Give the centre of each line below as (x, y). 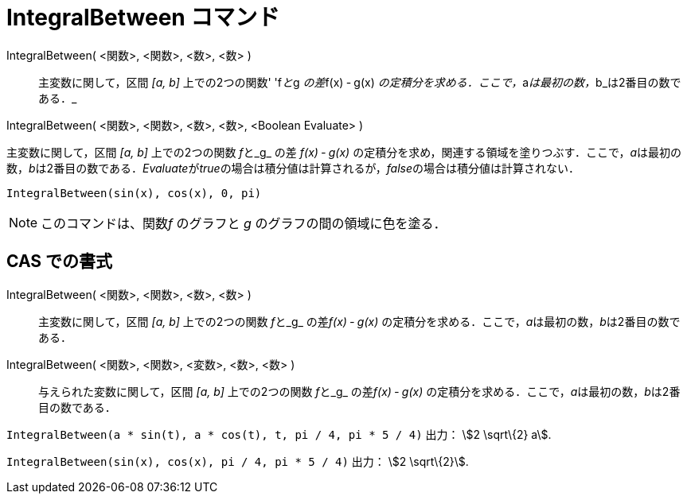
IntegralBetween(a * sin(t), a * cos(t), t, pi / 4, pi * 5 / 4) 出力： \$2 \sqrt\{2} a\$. (279, 434)
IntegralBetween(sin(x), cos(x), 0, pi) (134, 193)
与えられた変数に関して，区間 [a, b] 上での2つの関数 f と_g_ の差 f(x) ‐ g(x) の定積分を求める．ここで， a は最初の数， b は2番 (359, 391)
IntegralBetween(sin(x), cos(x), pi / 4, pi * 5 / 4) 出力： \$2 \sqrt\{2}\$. (238, 461)
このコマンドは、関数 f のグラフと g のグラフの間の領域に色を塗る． (244, 223)
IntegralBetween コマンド (143, 17)
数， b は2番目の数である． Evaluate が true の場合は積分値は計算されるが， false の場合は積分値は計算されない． (293, 168)
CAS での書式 (60, 262)
